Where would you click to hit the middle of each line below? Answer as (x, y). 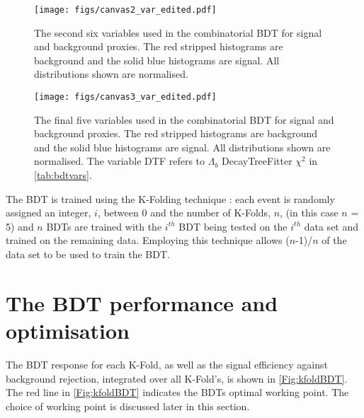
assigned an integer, (49, 213)
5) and (20, 226)
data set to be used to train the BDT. (88, 254)
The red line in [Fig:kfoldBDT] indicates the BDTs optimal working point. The (177, 392)
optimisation (68, 330)
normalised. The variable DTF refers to (120, 161)
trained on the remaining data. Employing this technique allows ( (148, 240)
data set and (331, 226)
